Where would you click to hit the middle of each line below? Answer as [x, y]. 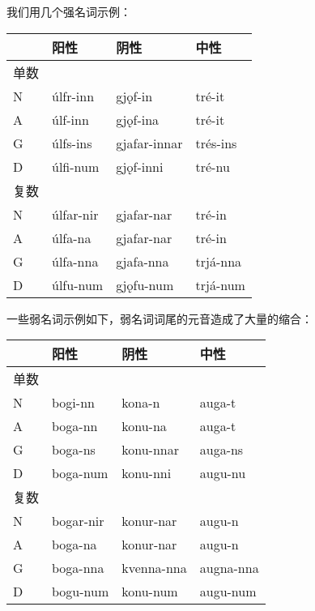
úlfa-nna [75, 261]
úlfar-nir [75, 214]
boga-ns [74, 450]
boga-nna [78, 568]
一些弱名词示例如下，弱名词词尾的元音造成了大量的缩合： [160, 318]
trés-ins [216, 143]
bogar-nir [78, 521]
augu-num [228, 592]
